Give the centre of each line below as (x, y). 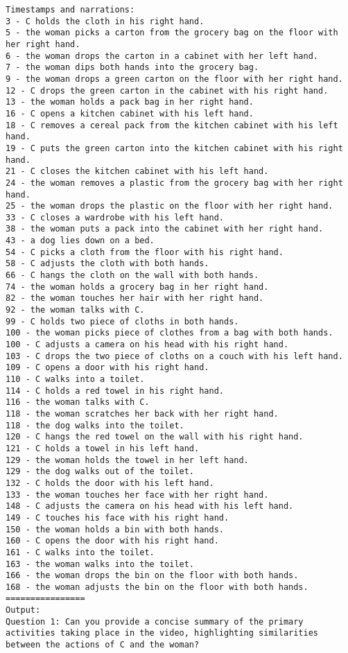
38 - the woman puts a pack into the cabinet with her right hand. (165, 229)
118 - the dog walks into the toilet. (95, 425)
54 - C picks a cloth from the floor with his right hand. (145, 252)
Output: (23, 610)
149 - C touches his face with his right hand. (118, 517)
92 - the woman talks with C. (75, 310)
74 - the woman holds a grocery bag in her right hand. (137, 287)
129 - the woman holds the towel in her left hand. (127, 460)
